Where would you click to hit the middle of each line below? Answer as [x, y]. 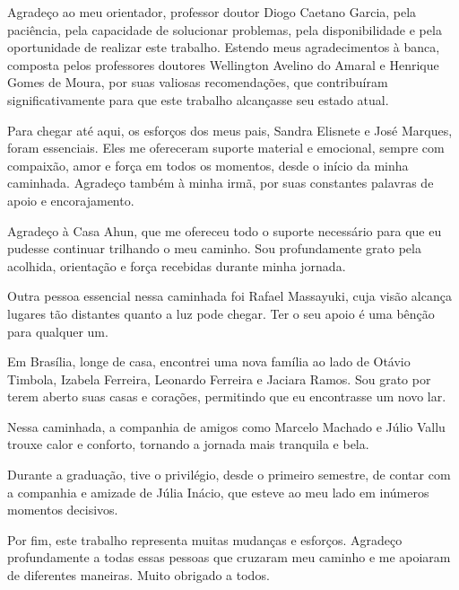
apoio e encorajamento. [71, 200]
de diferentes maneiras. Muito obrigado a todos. [139, 575]
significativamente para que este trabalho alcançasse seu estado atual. [198, 99]
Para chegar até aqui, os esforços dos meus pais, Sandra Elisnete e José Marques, [230, 130]
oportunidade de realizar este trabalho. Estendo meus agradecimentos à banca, [224, 47]
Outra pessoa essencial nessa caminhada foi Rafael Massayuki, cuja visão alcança [229, 296]
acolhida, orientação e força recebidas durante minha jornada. [177, 265]
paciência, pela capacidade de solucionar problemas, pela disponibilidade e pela [225, 29]
